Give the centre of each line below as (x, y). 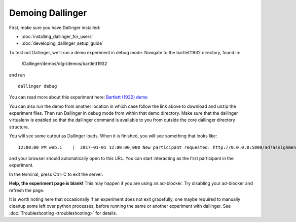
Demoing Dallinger (48, 13)
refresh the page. (27, 190)
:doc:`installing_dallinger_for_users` (57, 36)
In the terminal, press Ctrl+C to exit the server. (56, 174)
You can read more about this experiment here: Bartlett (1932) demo (78, 97)
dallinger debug (37, 86)
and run (17, 75)
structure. (19, 127)
